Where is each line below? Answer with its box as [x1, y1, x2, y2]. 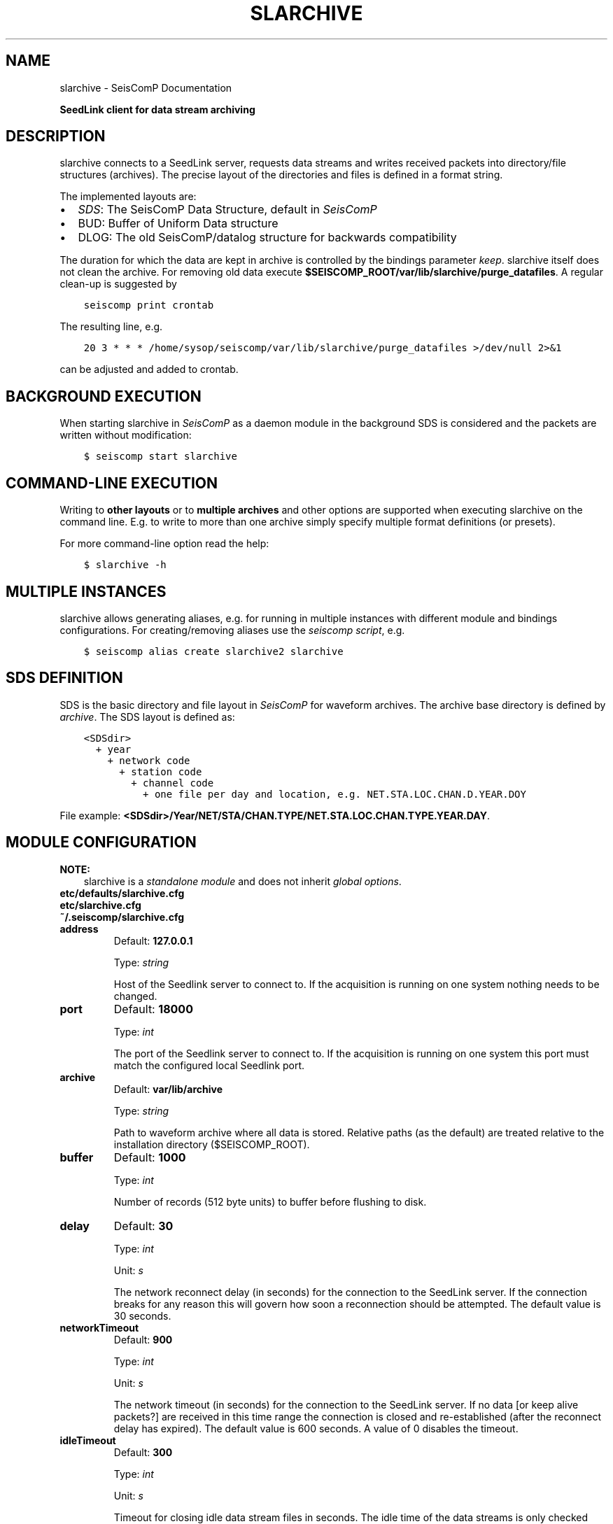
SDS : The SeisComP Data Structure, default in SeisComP [78, 202, 377, 217]
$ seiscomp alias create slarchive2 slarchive [83, 645, 344, 657]
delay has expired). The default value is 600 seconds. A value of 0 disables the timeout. [113, 1422, 519, 1434]
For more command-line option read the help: [59, 537, 269, 550]
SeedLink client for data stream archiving [59, 103, 255, 115]
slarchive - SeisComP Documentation [59, 81, 232, 94]
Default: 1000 [113, 1150, 186, 1164]
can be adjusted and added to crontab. [59, 363, 239, 376]
